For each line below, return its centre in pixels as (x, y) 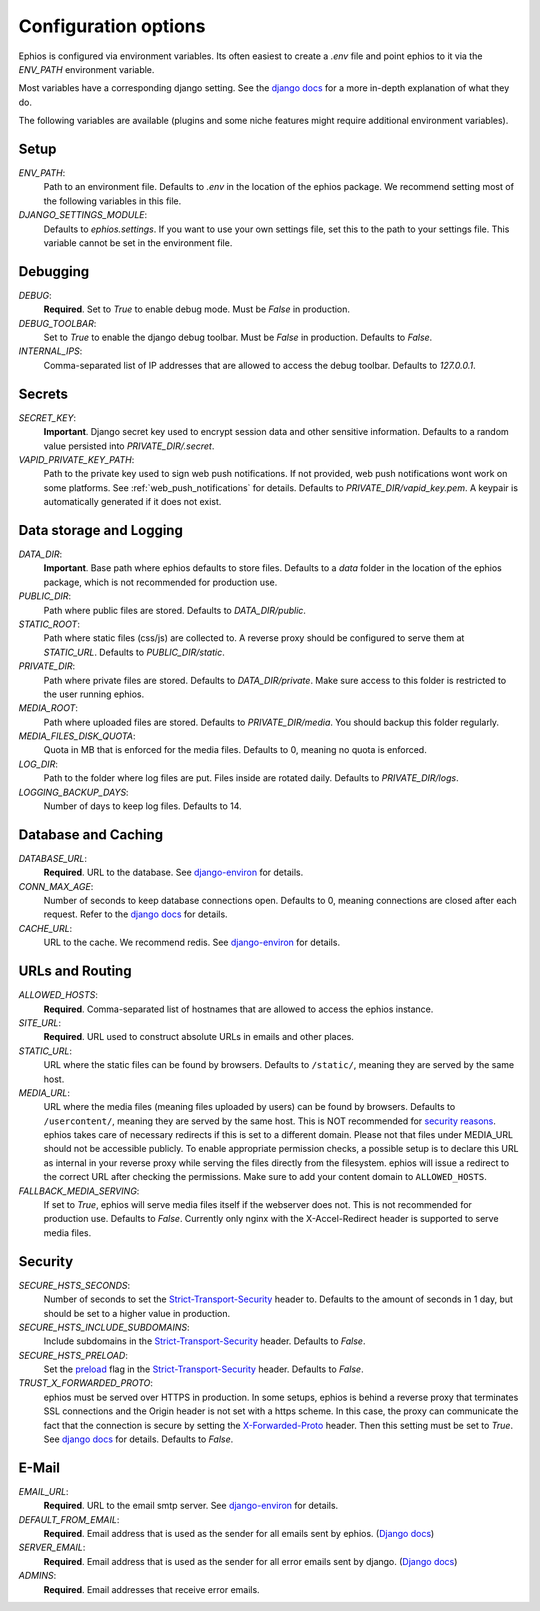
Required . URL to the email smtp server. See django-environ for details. (191, 1506)
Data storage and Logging (101, 530)
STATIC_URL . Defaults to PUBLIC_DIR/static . (134, 652)
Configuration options (112, 26)
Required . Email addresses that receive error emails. (151, 1589)
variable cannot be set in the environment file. (138, 242)
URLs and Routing (75, 971)
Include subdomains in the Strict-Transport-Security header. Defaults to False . (204, 1341)
